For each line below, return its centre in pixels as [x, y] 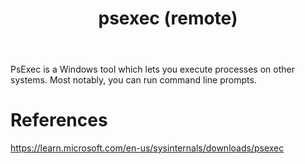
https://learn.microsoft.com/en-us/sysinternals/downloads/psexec [147, 148]
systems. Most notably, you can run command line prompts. [133, 80]
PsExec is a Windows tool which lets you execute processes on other [152, 69]
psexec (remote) [168, 18]
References [59, 120]
